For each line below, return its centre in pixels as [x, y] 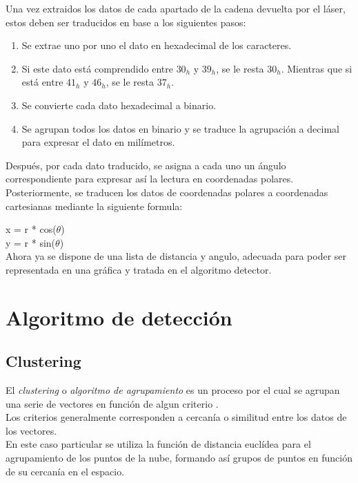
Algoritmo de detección [119, 317]
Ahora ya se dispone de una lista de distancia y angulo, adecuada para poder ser [176, 256]
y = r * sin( [31, 242]
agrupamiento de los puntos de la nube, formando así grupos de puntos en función [179, 458]
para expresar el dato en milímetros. [98, 142]
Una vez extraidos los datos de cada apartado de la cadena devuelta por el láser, [176, 8]
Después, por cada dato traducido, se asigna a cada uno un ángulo [146, 165]
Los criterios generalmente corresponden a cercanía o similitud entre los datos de [176, 417]
